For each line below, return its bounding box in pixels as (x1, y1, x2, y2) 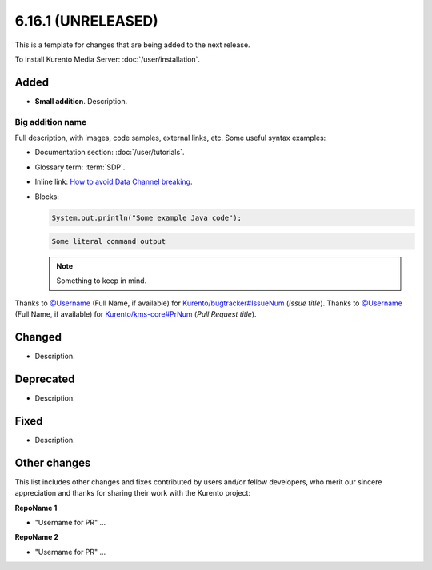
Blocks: (34, 192, 60, 201)
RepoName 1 (14, 503, 58, 512)
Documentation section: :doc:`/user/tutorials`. (34, 148, 185, 157)
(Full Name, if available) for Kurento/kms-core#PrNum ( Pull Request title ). (14, 309, 257, 319)
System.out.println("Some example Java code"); (51, 213, 242, 222)
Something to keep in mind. (56, 276, 147, 285)
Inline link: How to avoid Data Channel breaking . (34, 177, 193, 187)
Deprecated (14, 372, 75, 385)
